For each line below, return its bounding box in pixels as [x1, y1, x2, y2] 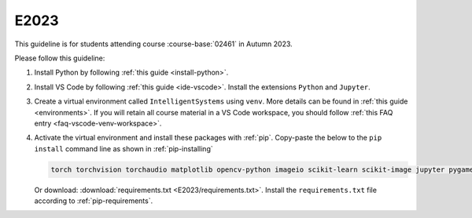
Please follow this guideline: [14, 53, 105, 63]
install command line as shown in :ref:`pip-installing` [34, 144, 213, 153]
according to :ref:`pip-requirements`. [34, 196, 153, 205]
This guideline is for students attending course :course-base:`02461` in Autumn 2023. [14, 39, 293, 49]
